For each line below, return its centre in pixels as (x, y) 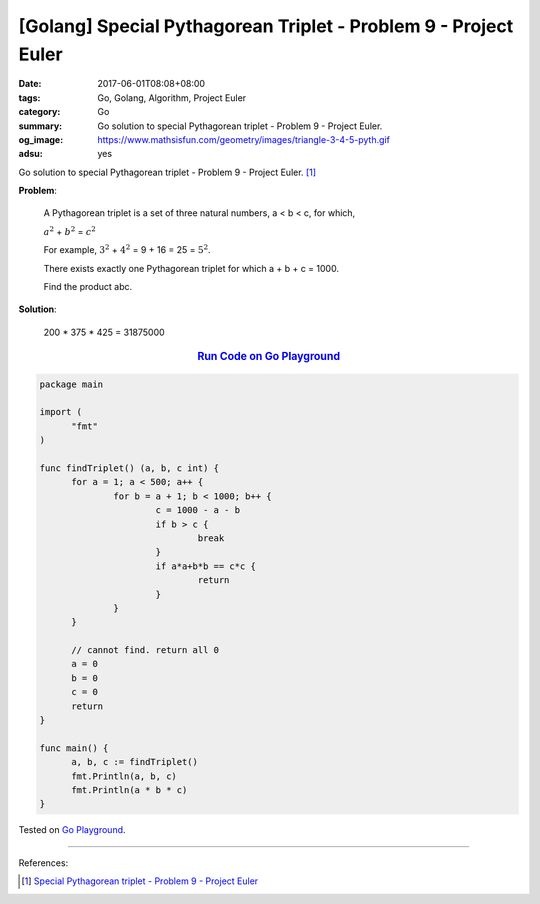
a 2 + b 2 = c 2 (70, 231)
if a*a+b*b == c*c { (206, 566)
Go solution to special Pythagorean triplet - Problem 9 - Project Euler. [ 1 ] (167, 172)
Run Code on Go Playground (268, 357)
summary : (40, 126)
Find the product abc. (88, 287)
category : (39, 112)
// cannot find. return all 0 (145, 650)
